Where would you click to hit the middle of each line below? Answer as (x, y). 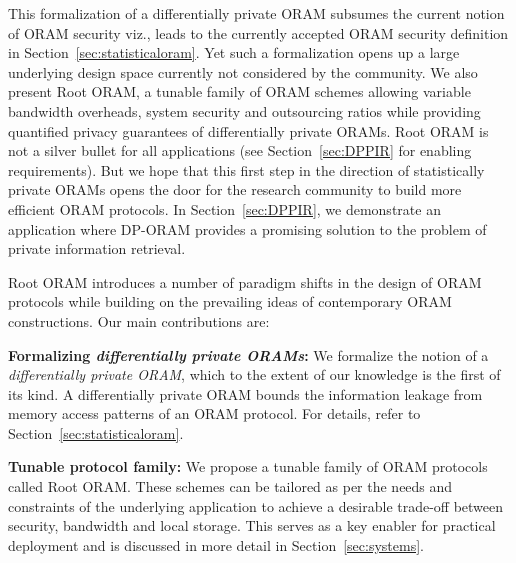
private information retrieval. (97, 248)
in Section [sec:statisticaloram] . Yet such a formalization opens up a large (234, 52)
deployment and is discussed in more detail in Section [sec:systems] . (216, 544)
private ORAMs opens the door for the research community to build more (235, 189)
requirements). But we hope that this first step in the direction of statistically (246, 169)
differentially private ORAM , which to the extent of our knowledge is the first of (254, 374)
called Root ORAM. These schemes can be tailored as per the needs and (230, 486)
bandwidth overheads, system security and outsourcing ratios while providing (244, 110)
